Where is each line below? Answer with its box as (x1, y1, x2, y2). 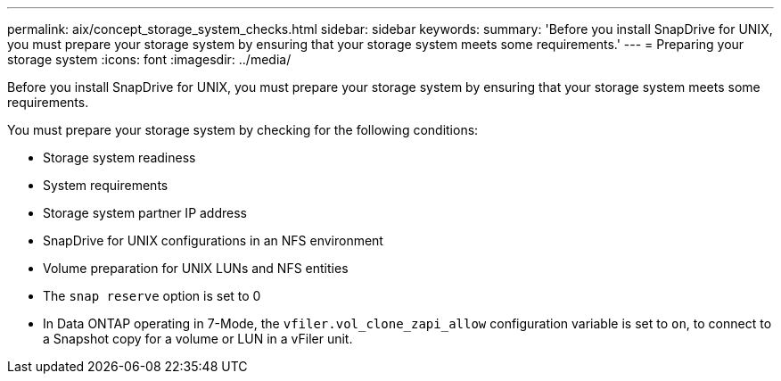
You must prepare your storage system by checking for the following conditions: (7, 122, 479, 137)
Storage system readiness (43, 150, 196, 165)
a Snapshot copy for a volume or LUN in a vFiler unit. (43, 331, 353, 346)
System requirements (43, 178, 169, 193)
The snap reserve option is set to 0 (43, 288, 261, 303)
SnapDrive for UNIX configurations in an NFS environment (43, 233, 383, 248)
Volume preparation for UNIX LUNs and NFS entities (43, 261, 349, 276)
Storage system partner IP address (43, 205, 247, 220)
